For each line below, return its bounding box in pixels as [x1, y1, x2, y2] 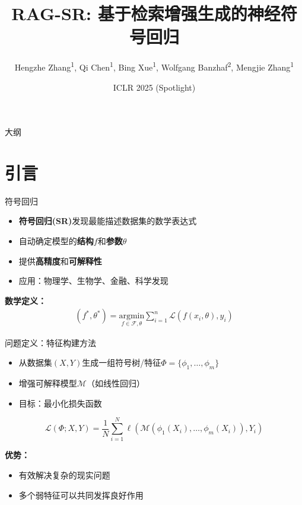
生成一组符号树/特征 [82, 356, 161, 369]
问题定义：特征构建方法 [5, 336, 96, 349]
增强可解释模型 [18, 377, 77, 389]
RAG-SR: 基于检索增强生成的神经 [11, 1, 281, 25]
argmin [119, 312, 145, 321]
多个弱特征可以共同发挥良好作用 [18, 488, 144, 501]
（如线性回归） [86, 377, 145, 389]
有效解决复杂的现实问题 [18, 468, 110, 481]
